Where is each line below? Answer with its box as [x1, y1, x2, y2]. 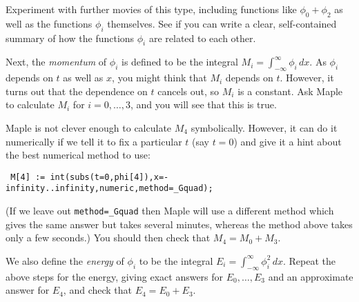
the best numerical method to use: [6, 148, 151, 162]
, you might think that [112, 70, 207, 85]
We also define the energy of [6, 253, 124, 268]
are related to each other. [148, 30, 256, 45]
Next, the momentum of [6, 54, 107, 69]
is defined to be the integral [122, 54, 238, 69]
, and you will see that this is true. [130, 97, 277, 112]
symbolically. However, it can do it [191, 120, 338, 134]
